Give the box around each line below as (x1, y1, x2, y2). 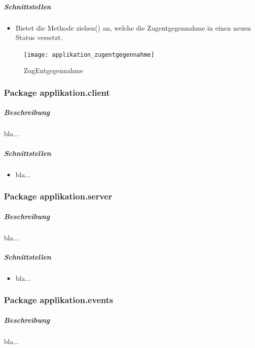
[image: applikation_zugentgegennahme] (24, 51, 154, 58)
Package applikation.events (4, 294, 113, 306)
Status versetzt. (15, 32, 63, 42)
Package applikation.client (4, 86, 110, 98)
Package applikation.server (4, 190, 112, 202)
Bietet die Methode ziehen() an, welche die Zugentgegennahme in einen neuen (15, 22, 251, 33)
